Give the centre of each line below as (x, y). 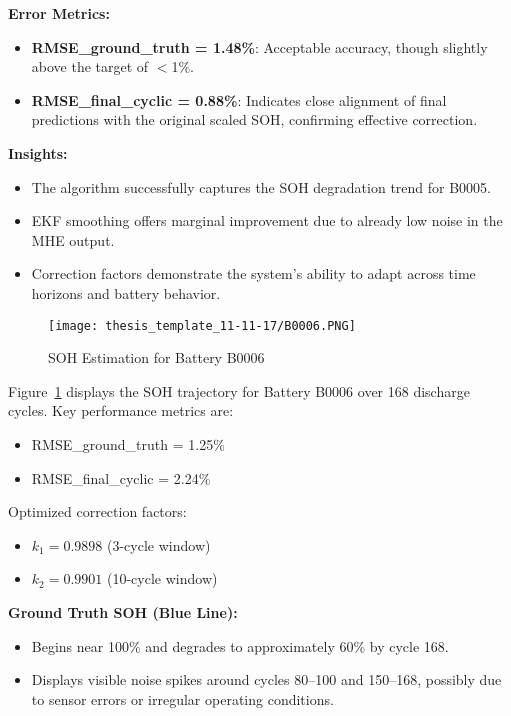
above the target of (90, 66)
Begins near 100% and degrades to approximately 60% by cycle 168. (240, 645)
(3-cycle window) (159, 544)
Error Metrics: (59, 13)
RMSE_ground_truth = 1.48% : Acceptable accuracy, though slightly (259, 46)
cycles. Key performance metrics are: (121, 410)
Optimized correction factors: (97, 511)
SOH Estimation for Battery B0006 (156, 357)
